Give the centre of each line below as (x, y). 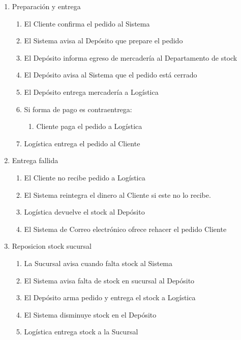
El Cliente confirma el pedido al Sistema (87, 23)
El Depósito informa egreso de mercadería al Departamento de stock (131, 57)
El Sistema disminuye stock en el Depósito (90, 314)
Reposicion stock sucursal (52, 246)
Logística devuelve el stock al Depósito (84, 212)
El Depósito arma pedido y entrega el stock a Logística (110, 297)
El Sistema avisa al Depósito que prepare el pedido (103, 41)
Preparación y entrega (46, 6)
